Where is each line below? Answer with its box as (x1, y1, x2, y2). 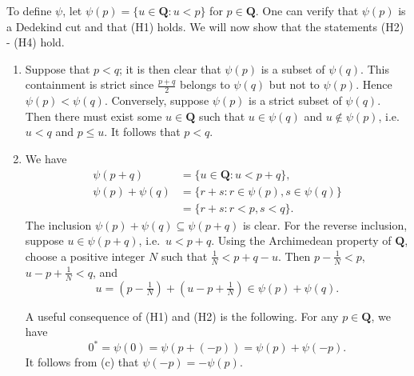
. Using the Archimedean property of (211, 232, 392, 249)
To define (6, 2, 52, 18)
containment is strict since (25, 76, 154, 93)
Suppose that (25, 60, 90, 77)
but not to (269, 76, 320, 93)
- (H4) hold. (6, 34, 65, 50)
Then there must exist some (25, 107, 162, 124)
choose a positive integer (25, 247, 145, 264)
